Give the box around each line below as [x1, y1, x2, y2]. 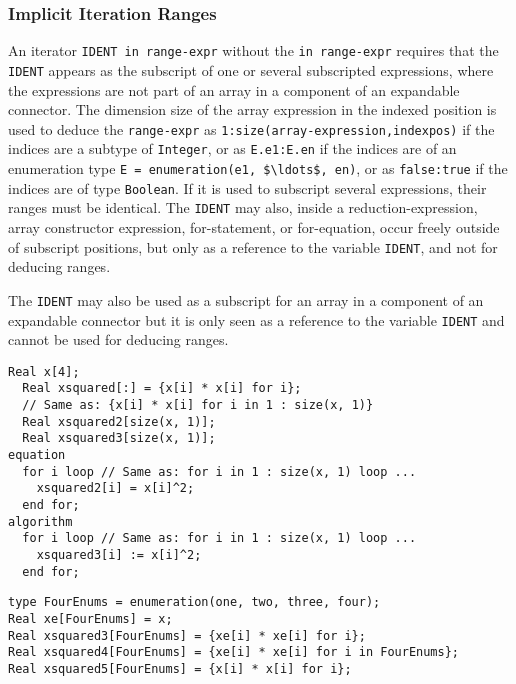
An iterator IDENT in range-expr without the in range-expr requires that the [8, 40, 499, 61]
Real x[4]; [8, 364, 80, 379]
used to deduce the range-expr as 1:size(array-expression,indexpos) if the [8, 118, 495, 139]
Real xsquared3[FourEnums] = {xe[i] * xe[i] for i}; [8, 628, 366, 643]
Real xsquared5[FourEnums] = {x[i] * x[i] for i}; [8, 661, 352, 676]
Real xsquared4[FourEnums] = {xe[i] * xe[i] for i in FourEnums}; [8, 645, 460, 660]
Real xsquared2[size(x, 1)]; [22, 414, 216, 429]
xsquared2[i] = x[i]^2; [36, 481, 195, 496]
